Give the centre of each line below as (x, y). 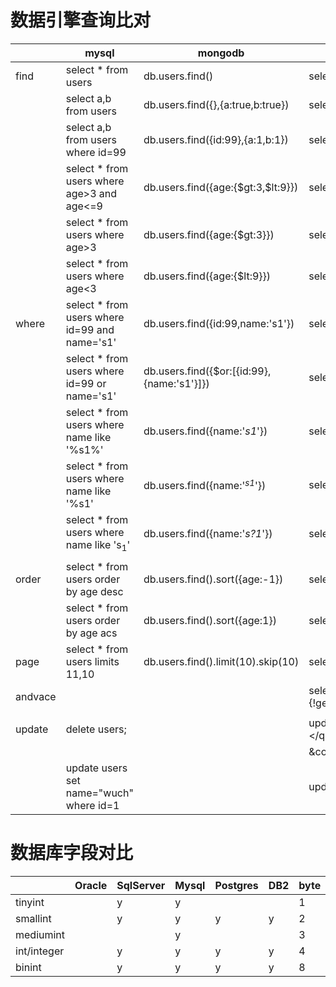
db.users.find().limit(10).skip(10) (221, 662)
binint (28, 968)
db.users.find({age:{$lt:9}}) (207, 276)
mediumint (40, 935)
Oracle (91, 886)
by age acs (91, 633)
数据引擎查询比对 (81, 20)
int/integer (40, 951)
